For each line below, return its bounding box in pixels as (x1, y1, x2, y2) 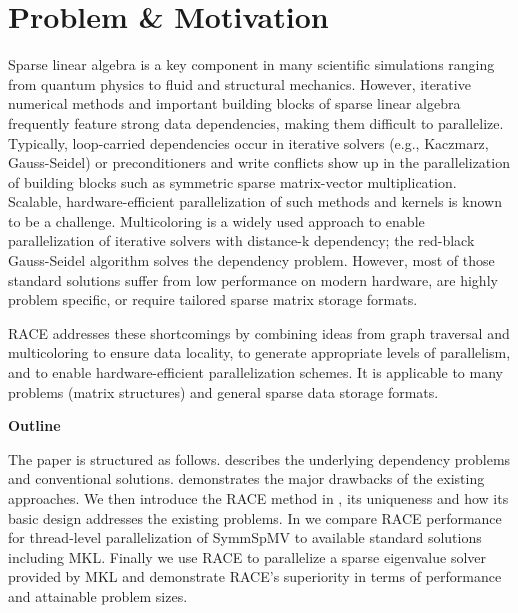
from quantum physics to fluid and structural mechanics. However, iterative (8, 73, 471, 94)
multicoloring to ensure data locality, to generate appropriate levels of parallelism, (8, 342, 511, 363)
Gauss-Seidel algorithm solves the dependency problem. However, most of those (8, 250, 495, 271)
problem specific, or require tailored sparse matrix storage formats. (8, 289, 418, 310)
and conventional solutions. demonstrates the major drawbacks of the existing (8, 468, 485, 489)
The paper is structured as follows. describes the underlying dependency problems (8, 448, 511, 469)
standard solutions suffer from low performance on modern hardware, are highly (8, 269, 498, 290)
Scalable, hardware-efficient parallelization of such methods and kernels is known (8, 191, 502, 212)
